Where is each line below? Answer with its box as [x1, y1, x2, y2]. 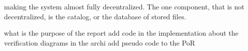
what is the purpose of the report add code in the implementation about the [4, 28, 238, 38]
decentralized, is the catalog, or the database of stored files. [4, 11, 186, 21]
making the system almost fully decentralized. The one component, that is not [4, 1, 244, 11]
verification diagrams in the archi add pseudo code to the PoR [4, 37, 195, 48]
